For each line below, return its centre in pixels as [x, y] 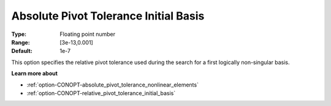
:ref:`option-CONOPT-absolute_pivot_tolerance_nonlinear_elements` [113, 85]
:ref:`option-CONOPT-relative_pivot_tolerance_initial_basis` [101, 93]
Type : [19, 34]
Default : [22, 51]
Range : [21, 42]
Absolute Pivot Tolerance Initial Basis [108, 16]
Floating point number [88, 34]
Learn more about [35, 74]
